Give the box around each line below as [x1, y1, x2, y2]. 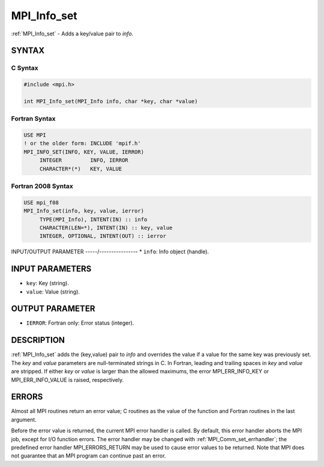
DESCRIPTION [11, 335, 65, 345]
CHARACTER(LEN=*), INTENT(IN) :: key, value [39, 224, 173, 231]
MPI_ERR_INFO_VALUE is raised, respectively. [11, 376, 124, 384]
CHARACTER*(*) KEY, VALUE [39, 165, 122, 172]
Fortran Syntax [11, 115, 56, 123]
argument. [11, 416, 37, 423]
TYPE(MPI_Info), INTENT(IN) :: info [39, 216, 148, 223]
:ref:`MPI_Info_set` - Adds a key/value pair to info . [11, 30, 134, 37]
